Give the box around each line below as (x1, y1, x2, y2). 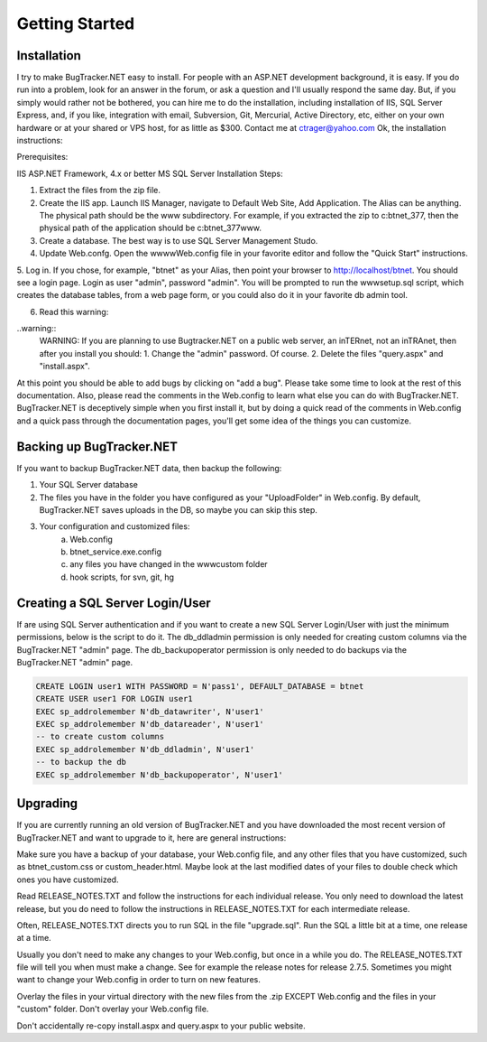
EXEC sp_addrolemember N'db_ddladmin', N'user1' (35, 744, 255, 754)
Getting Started (16, 14, 135, 33)
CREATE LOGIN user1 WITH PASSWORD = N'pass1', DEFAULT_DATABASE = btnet (35, 681, 364, 691)
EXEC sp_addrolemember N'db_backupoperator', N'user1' (35, 769, 283, 780)
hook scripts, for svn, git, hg (69, 572, 175, 582)
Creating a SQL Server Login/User (16, 595, 211, 610)
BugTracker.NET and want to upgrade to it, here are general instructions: (16, 832, 287, 843)
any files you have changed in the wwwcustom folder (69, 559, 268, 570)
